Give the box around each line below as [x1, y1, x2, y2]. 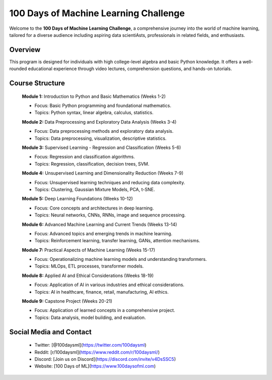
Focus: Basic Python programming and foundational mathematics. [34, 102, 171, 108]
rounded [9, 66, 27, 72]
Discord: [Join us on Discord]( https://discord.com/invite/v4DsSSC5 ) [34, 356, 176, 362]
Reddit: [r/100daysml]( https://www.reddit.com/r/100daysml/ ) [34, 349, 160, 355]
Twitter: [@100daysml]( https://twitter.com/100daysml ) [34, 342, 147, 348]
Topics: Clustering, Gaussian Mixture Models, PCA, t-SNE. [34, 186, 155, 192]
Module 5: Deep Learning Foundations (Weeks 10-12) [22, 196, 133, 202]
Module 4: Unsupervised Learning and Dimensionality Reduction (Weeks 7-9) [22, 170, 184, 176]
